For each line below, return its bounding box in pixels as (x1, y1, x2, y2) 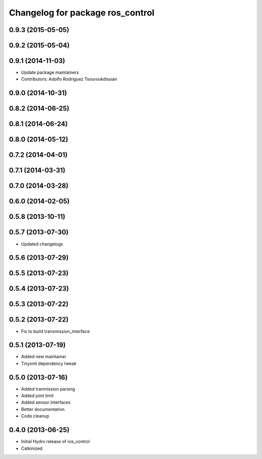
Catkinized (21, 445, 43, 451)
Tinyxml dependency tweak (21, 361, 77, 366)
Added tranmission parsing (21, 386, 75, 392)
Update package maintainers (21, 69, 79, 75)
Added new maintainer (21, 354, 66, 360)
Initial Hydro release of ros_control (21, 439, 90, 444)
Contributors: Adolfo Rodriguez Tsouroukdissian (21, 76, 117, 82)
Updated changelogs (21, 241, 63, 247)
